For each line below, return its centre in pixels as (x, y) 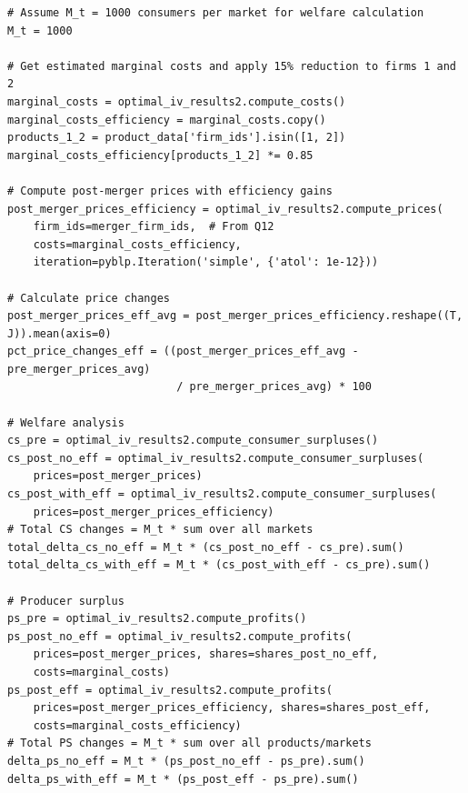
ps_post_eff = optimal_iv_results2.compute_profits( (170, 690)
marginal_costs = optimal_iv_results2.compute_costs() (177, 101)
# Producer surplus (66, 601)
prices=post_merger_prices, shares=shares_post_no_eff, (206, 654)
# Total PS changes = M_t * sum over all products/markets (189, 743)
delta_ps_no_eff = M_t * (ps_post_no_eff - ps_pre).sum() (186, 761)
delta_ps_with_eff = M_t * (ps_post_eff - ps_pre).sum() (183, 779)
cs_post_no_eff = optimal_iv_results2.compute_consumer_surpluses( (216, 458)
